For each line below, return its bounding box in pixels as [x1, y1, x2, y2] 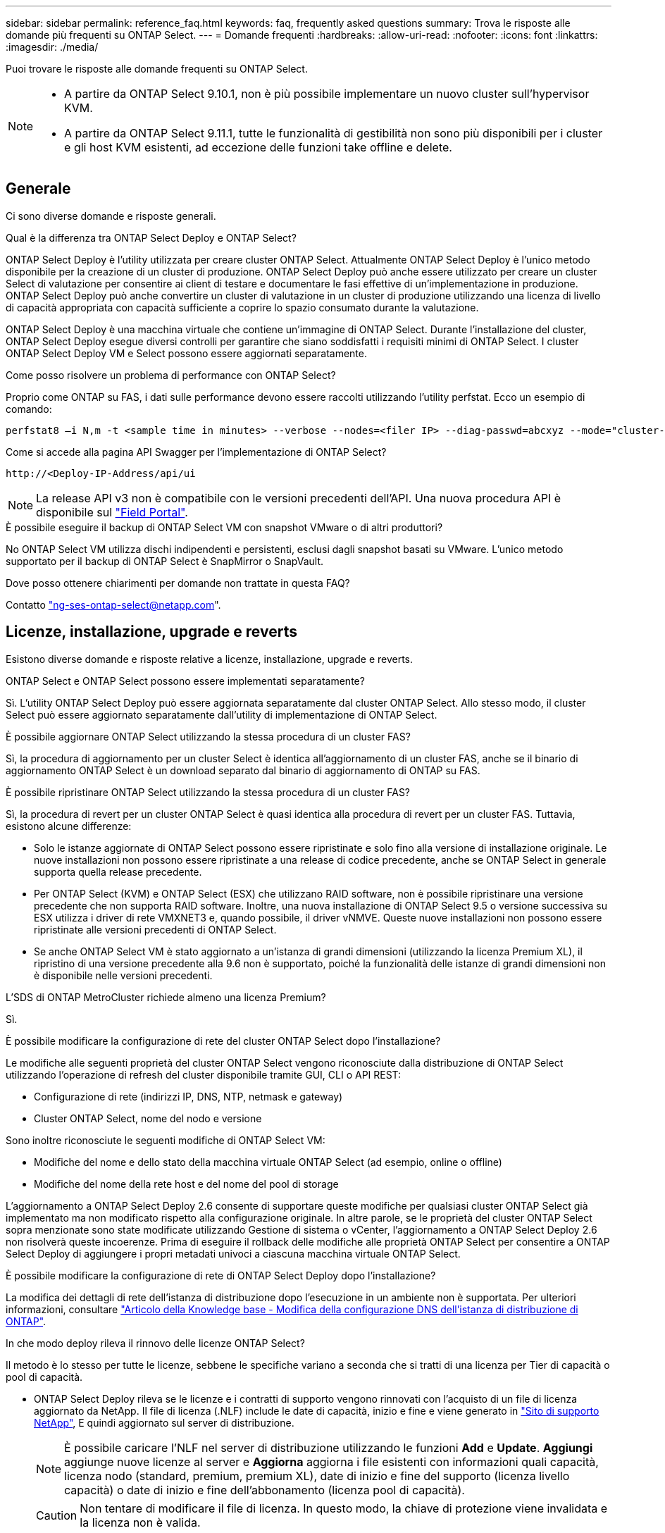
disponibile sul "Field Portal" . [36, 504, 188, 519]
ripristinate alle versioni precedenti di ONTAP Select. [34, 923, 277, 936]
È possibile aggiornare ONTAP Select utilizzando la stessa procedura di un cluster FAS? [6, 730, 411, 743]
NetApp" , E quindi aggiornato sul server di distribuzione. [34, 1416, 294, 1429]
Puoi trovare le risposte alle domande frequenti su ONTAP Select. [6, 63, 308, 75]
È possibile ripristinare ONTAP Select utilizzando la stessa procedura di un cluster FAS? [6, 786, 411, 798]
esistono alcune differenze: [6, 819, 132, 832]
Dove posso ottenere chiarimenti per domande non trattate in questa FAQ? [6, 576, 350, 589]
